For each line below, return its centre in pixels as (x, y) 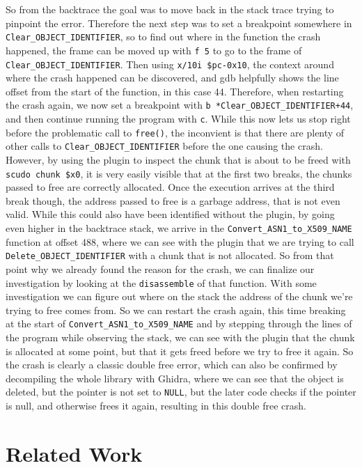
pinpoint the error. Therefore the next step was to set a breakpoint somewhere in (179, 23)
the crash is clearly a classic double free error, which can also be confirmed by (172, 365)
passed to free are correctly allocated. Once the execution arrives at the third (170, 187)
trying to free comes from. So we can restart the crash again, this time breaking (176, 310)
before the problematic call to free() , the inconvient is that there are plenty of (175, 132)
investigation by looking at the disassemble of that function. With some (161, 282)
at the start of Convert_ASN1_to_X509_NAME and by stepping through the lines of (179, 323)
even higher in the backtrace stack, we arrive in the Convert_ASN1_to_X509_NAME (179, 228)
